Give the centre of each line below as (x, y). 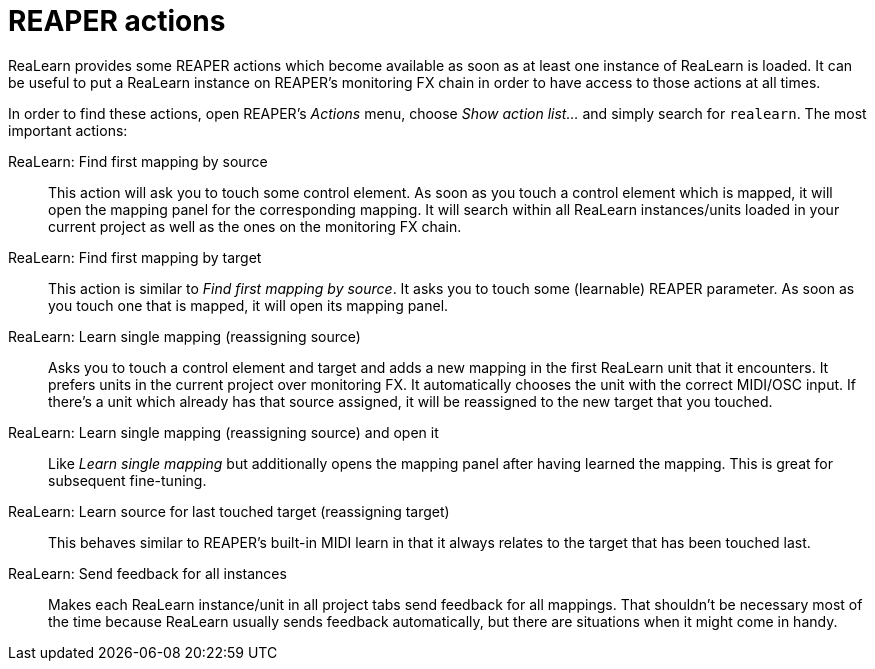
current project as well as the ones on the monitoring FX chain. (255, 226)
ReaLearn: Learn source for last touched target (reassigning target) (229, 511)
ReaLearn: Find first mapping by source (138, 161)
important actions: (68, 130)
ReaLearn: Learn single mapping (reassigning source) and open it (223, 432)
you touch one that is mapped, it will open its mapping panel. (248, 305)
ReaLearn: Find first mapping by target (135, 257)
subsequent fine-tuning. (127, 480)
